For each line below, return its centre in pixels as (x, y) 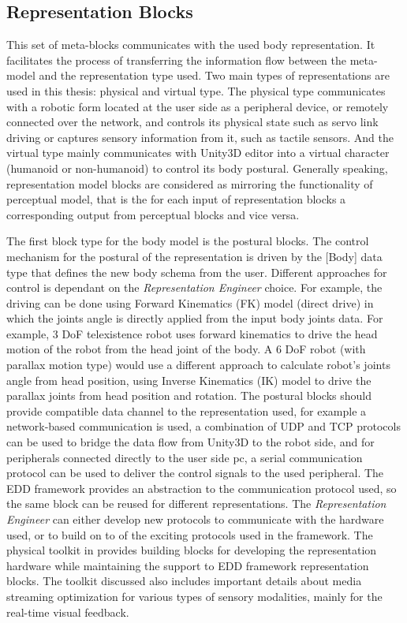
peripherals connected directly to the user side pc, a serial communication (185, 457)
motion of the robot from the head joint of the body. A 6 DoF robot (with (186, 349)
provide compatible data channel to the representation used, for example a (187, 410)
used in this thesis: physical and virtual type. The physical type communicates (196, 90)
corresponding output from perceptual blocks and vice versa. (153, 214)
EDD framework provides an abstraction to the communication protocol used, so (202, 488)
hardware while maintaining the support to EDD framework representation (188, 565)
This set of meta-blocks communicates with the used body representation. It (191, 45)
